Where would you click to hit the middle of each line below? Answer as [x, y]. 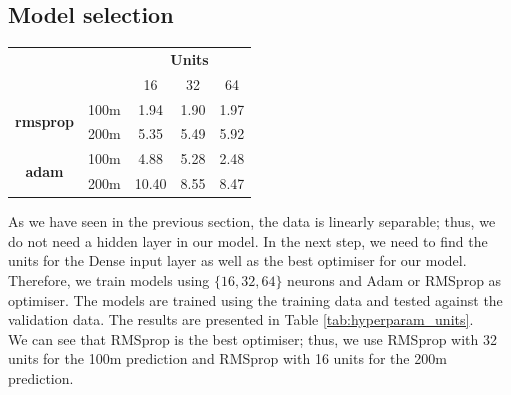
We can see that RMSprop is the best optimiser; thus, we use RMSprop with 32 [253, 338]
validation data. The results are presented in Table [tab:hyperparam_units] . [241, 319]
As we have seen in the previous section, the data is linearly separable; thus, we [252, 221]
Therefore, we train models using [109, 280]
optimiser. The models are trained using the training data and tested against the [255, 299]
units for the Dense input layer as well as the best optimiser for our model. [237, 260]
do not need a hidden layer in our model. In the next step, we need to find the [248, 240]
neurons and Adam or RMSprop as [394, 280]
